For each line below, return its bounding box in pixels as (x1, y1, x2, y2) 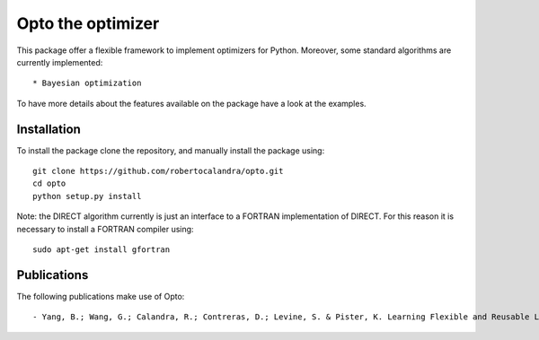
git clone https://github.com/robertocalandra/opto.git (32, 166, 284, 177)
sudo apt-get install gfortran (32, 244, 171, 255)
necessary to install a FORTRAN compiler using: (16, 223, 194, 234)
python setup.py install (32, 191, 142, 201)
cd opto (32, 179, 66, 188)
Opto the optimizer (16, 13, 160, 33)
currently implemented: (16, 57, 103, 67)
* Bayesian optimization (32, 78, 142, 89)
